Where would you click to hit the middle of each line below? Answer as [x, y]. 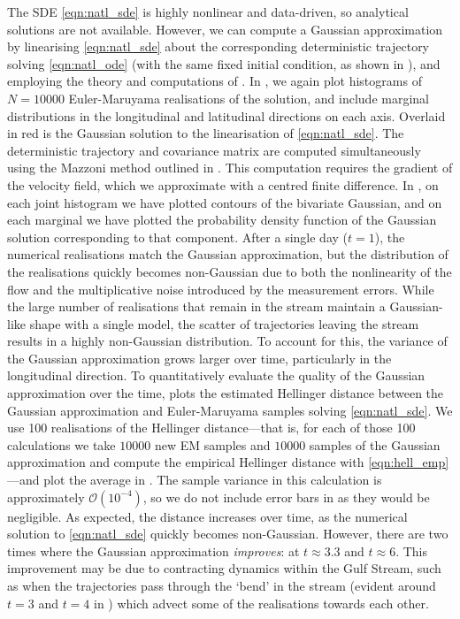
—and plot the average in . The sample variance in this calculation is [195, 480]
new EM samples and [212, 444]
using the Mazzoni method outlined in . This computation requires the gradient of [230, 168]
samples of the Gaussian [375, 444]
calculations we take [61, 444]
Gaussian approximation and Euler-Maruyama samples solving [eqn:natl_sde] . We [230, 410]
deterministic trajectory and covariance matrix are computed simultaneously [214, 150]
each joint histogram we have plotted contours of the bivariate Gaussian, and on [225, 202]
